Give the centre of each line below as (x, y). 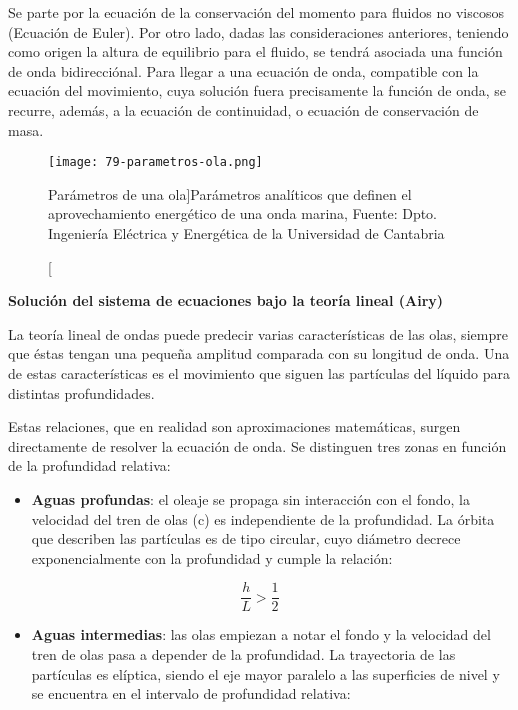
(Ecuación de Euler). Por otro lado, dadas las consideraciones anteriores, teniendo (258, 31)
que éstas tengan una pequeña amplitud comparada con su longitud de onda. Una (259, 353)
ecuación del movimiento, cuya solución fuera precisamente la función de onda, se (257, 90)
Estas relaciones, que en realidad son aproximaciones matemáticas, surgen (234, 426)
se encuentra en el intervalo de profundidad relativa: (191, 693)
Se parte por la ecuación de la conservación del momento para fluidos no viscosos (256, 12)
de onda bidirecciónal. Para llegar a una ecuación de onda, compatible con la (243, 70)
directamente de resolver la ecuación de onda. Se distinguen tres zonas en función (257, 445)
